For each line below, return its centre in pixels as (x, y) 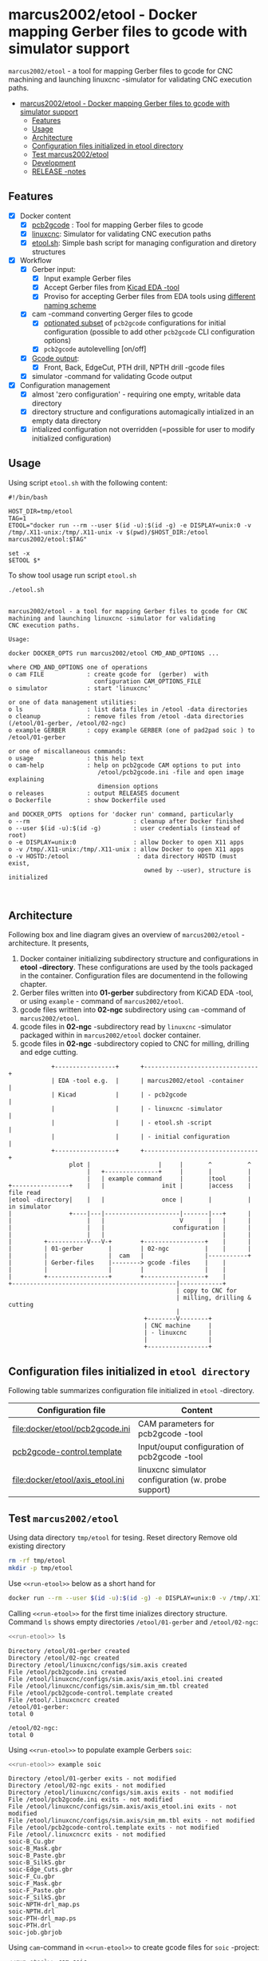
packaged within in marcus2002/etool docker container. (110, 1035)
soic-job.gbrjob (35, 1933)
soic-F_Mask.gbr (35, 1884)
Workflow (35, 260)
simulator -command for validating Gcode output (112, 376)
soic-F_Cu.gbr (32, 1877)
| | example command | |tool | (169, 1179)
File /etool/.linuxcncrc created (64, 1700)
